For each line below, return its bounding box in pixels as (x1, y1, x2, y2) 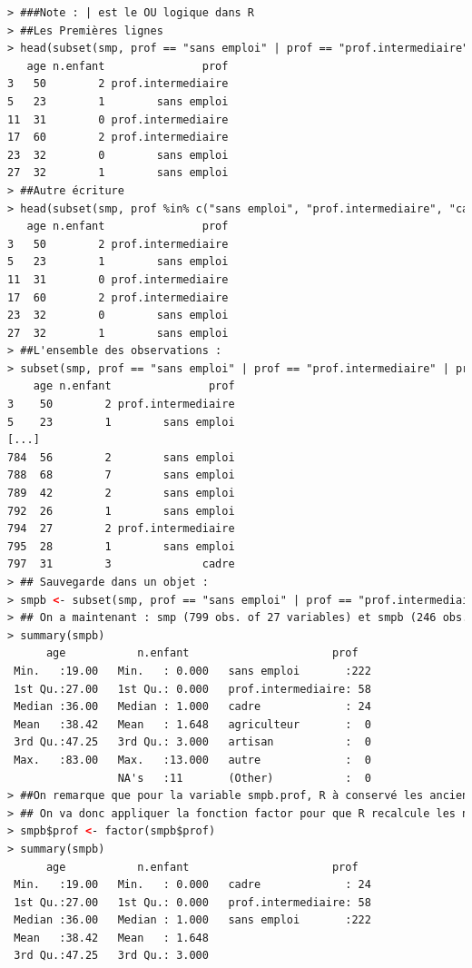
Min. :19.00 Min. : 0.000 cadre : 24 (14, 878, 371, 892)
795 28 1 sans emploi (7, 539, 235, 553)
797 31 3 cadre (7, 558, 235, 571)
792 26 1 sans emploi (7, 504, 235, 518)
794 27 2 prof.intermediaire (7, 522, 235, 536)
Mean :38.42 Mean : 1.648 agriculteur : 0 (14, 717, 371, 731)
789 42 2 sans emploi (7, 487, 235, 500)
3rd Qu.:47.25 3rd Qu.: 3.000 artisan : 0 (14, 736, 371, 749)
